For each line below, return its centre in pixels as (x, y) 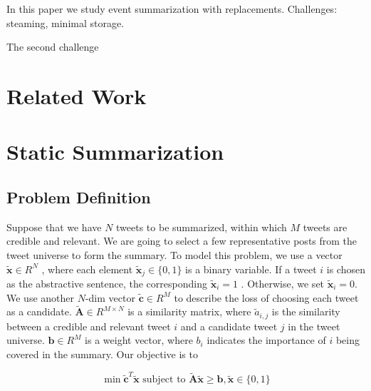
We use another (41, 297)
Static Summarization (115, 152)
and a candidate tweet (229, 326)
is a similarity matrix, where (189, 311)
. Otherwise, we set (283, 283)
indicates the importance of (266, 340)
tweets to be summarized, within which (202, 227)
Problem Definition (79, 197)
